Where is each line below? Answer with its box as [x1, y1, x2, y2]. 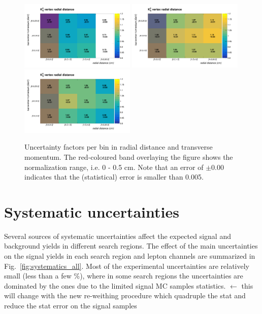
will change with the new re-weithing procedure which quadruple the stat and [4, 290, 246, 301]
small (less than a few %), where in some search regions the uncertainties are [4, 270, 243, 281]
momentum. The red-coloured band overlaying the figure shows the [24, 151, 233, 162]
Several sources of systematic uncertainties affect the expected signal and [4, 230, 231, 241]
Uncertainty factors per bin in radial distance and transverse [24, 142, 213, 152]
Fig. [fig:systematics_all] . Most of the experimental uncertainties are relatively [4, 260, 249, 271]
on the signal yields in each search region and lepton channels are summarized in [4, 251, 255, 261]
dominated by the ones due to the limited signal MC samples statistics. [4, 280, 226, 291]
